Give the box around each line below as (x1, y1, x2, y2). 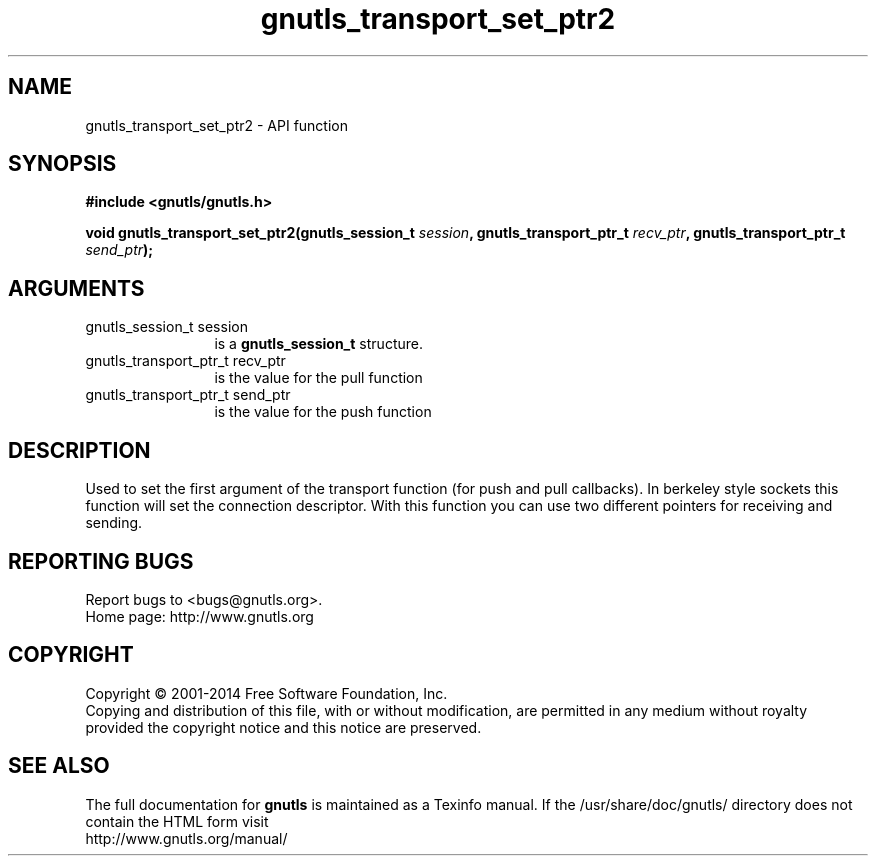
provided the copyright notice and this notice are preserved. (85, 718, 482, 736)
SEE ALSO (8, 753, 110, 779)
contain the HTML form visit (85, 812, 269, 830)
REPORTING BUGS (8, 548, 194, 574)
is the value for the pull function (214, 369, 423, 387)
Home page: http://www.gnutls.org (85, 607, 314, 625)
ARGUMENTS (8, 275, 145, 301)
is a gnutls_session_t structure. (214, 335, 423, 353)
